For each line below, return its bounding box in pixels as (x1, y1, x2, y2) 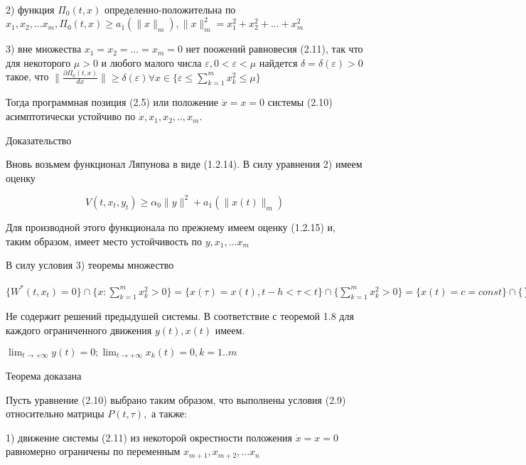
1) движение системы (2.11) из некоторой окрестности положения (6, 429, 293, 444)
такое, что (6, 69, 49, 84)
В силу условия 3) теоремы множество (6, 257, 174, 272)
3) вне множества (6, 41, 82, 56)
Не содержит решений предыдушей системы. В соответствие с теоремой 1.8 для (6, 309, 354, 324)
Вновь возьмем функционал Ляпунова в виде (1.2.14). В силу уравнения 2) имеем (6, 156, 363, 171)
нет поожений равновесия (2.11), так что (186, 41, 363, 56)
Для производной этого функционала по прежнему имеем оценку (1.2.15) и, (6, 219, 336, 234)
